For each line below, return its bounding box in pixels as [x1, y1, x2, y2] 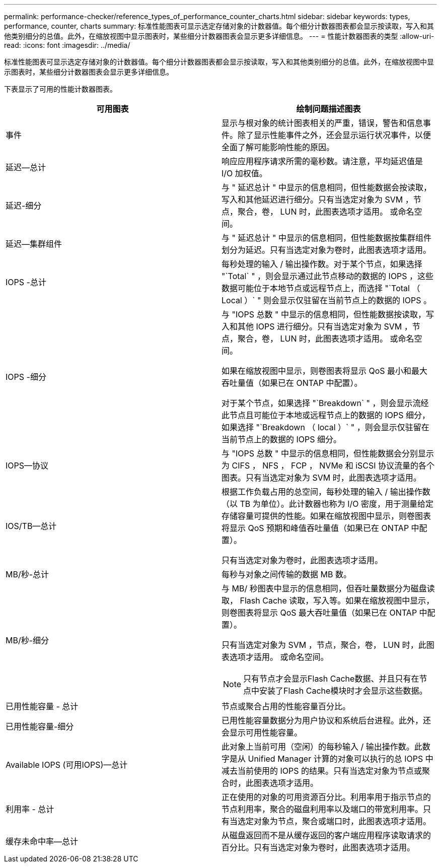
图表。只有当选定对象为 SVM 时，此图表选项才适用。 [222, 473, 421, 483]
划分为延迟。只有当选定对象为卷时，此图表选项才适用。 [222, 245, 431, 255]
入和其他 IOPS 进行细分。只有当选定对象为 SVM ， [222, 321, 412, 331]
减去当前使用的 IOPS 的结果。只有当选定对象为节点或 [222, 766, 422, 776]
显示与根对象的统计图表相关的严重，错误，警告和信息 [222, 118, 423, 128]
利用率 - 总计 [6, 804, 54, 814]
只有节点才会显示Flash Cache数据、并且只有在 [243, 674, 419, 684]
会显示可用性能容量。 [222, 727, 303, 738]
